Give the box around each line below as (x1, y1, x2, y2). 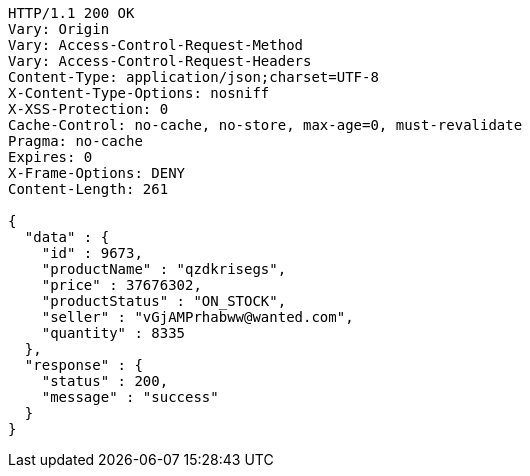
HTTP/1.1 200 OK (8, 5, 135, 21)
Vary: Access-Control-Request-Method (8, 37, 304, 53)
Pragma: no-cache (8, 133, 143, 149)
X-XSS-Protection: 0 (8, 101, 169, 117)
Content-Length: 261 (8, 181, 169, 197)
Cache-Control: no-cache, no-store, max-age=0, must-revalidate (8, 117, 523, 133)
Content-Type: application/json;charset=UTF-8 (8, 69, 379, 85)
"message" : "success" (41, 389, 219, 405)
